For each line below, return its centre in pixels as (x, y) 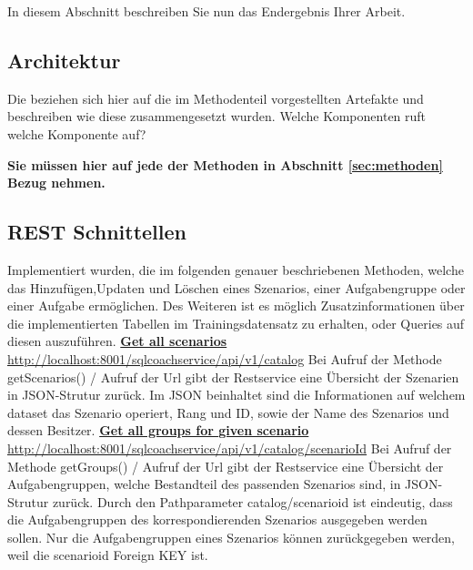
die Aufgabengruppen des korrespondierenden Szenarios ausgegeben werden (217, 519)
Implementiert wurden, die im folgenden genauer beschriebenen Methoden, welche (236, 269)
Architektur (64, 60)
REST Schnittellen (97, 232)
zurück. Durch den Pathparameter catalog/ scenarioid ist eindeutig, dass (252, 501)
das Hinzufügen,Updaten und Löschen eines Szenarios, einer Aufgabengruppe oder (236, 287)
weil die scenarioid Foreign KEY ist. (108, 555)
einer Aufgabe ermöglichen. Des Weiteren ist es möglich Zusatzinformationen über (236, 305)
